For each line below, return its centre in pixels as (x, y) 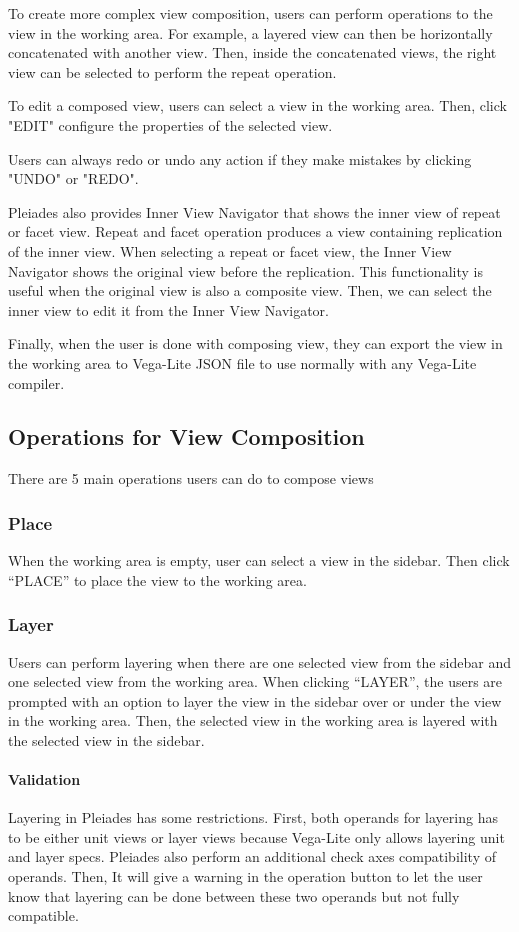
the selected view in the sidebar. (106, 739)
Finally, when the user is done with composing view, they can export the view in (255, 343)
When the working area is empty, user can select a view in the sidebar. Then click (259, 560)
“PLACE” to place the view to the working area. (157, 579)
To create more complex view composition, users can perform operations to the (250, 13)
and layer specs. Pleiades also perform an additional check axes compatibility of (252, 856)
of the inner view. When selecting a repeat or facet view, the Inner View (230, 250)
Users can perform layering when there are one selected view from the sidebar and (260, 661)
